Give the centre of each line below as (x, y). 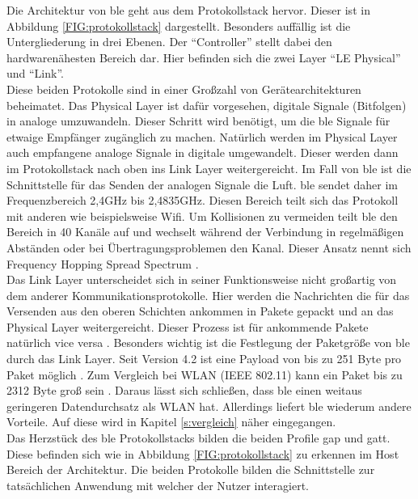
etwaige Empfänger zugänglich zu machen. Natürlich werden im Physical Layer (202, 136)
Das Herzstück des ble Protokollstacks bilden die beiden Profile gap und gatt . (198, 438)
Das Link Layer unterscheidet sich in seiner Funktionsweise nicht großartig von (202, 279)
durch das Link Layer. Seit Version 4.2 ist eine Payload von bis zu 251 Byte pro (204, 359)
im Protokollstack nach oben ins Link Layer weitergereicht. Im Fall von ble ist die (209, 168)
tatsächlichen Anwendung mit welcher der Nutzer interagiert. (158, 485)
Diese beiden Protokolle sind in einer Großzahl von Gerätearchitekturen (184, 89)
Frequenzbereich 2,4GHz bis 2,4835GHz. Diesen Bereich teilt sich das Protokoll (203, 200)
